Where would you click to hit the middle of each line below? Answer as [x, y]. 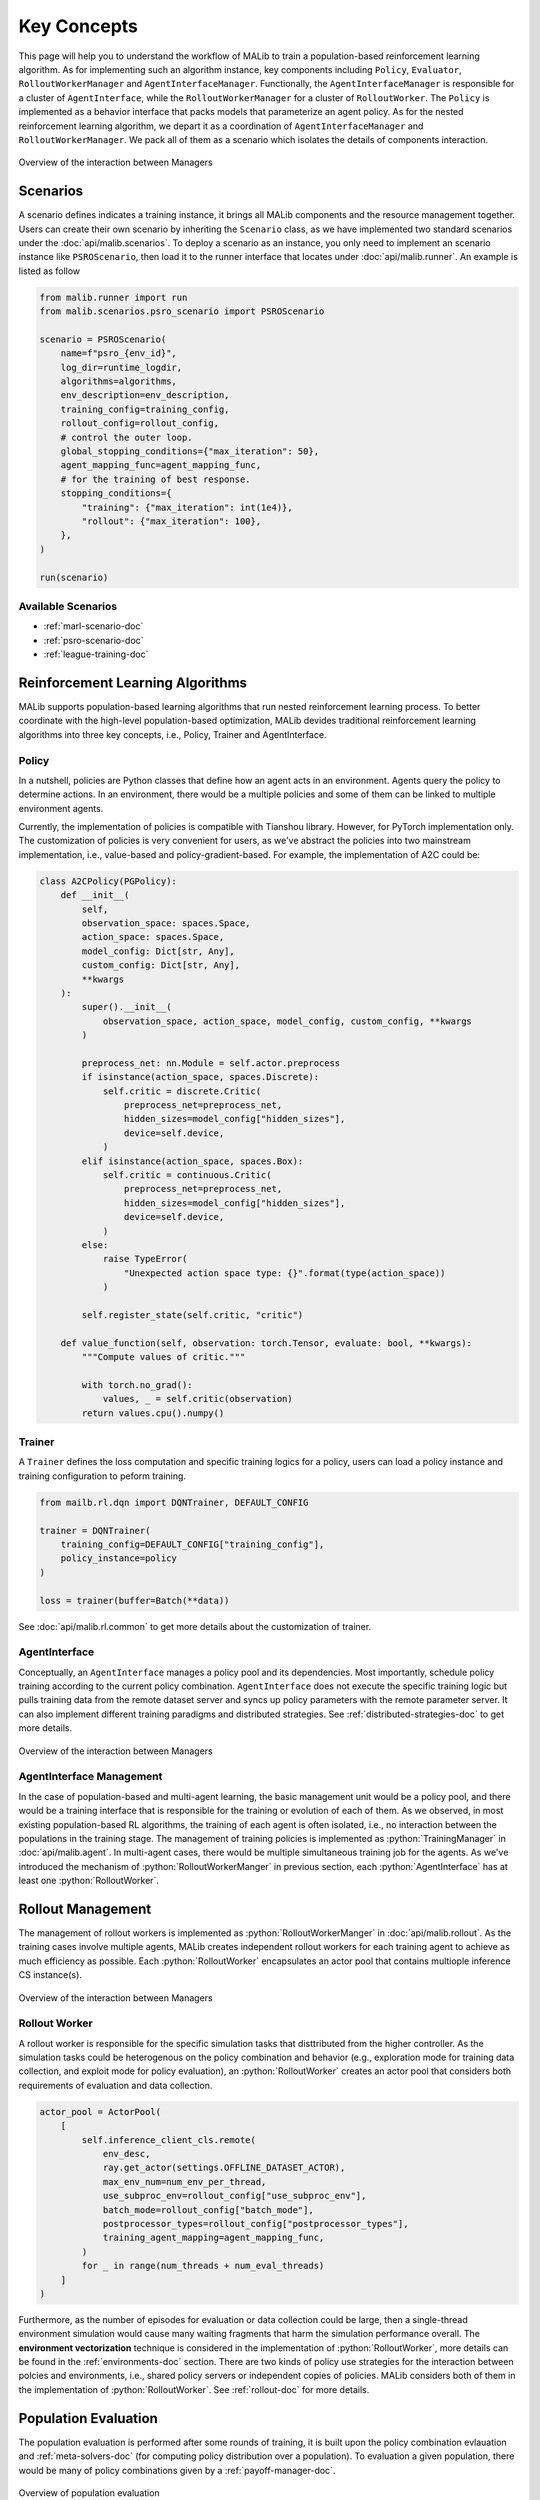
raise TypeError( [145, 1259]
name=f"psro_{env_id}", [118, 353]
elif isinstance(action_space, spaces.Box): [192, 1161]
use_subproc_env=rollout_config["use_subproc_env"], [234, 2196]
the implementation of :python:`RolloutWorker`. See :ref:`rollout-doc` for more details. [194, 2389]
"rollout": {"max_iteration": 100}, [171, 521]
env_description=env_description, [145, 395]
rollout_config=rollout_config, [140, 423]
